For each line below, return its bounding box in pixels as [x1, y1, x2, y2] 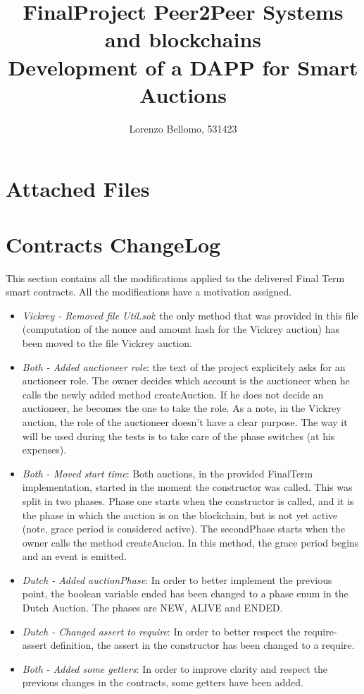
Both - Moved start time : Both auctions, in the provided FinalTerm [22, 465, 313, 480]
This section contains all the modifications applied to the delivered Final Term [6, 270, 345, 285]
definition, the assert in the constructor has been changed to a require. [50, 638, 355, 652]
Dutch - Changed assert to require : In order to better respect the [22, 623, 301, 638]
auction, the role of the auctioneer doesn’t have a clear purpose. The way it [22, 414, 348, 429]
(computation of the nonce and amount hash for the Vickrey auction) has [22, 322, 339, 336]
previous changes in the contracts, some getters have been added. [22, 675, 303, 690]
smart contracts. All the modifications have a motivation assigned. [6, 284, 292, 299]
